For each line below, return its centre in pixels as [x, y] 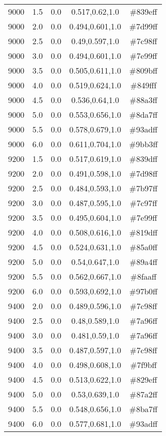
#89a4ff [143, 262]
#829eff [143, 379]
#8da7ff [143, 114]
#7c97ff [143, 203]
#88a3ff [143, 100]
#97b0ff [143, 291]
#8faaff [143, 276]
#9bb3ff [143, 144]
